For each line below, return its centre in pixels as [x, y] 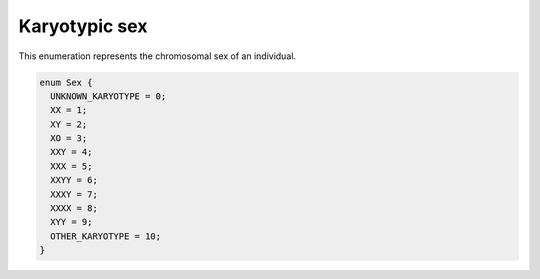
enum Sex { [66, 82]
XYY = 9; [71, 222]
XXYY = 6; [74, 180]
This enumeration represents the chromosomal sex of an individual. [157, 56]
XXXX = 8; [74, 208]
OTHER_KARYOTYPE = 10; [106, 236]
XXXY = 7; [74, 194]
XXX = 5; [71, 166]
